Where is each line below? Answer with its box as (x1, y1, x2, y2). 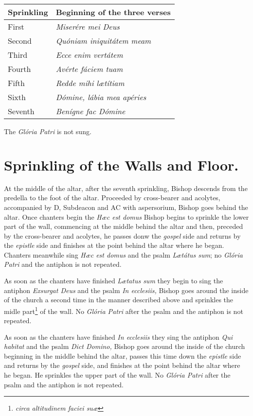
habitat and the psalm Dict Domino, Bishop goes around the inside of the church (4, 341, 245, 351)
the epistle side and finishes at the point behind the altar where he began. (4, 240, 224, 250)
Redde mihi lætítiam (55, 77, 125, 88)
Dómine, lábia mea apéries (55, 91, 146, 103)
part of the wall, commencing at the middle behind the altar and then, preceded (4, 221, 243, 231)
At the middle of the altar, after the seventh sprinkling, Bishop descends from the (4, 183, 248, 193)
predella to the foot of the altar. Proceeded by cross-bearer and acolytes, (4, 192, 220, 203)
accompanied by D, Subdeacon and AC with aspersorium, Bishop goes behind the (4, 202, 248, 212)
